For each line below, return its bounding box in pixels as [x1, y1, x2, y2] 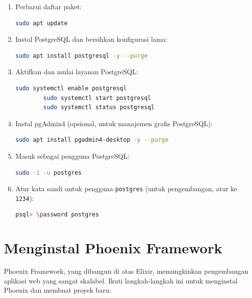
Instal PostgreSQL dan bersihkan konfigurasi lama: [15, 34, 168, 44]
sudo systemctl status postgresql [43, 104, 155, 111]
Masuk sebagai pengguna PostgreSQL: [15, 150, 130, 161]
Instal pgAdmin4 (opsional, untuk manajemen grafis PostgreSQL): [15, 118, 213, 128]
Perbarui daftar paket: [15, 1, 82, 11]
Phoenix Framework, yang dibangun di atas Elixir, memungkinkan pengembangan [4, 266, 249, 276]
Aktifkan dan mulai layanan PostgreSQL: [15, 66, 138, 77]
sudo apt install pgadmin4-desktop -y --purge [15, 136, 168, 144]
